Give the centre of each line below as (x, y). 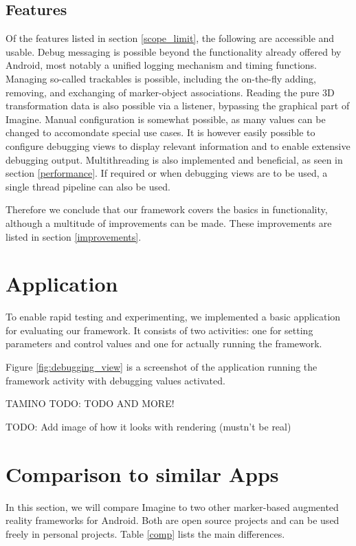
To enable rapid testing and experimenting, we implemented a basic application (173, 317)
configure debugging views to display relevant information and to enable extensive (178, 145)
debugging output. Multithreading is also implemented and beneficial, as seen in (174, 159)
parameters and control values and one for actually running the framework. (164, 343)
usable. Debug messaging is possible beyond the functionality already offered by (174, 51)
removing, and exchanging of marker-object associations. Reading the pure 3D (170, 92)
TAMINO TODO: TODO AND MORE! (90, 403)
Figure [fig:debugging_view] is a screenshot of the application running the (162, 367)
